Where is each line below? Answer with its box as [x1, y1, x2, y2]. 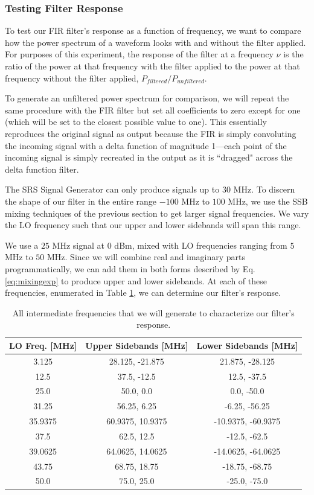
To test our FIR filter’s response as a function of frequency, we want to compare [5, 24, 301, 37]
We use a [5, 238, 39, 251]
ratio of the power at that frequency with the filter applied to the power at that [5, 60, 300, 72]
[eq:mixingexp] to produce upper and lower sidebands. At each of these [5, 274, 267, 287]
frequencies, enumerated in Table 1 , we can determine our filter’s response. [5, 286, 281, 299]
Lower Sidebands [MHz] [196, 339, 298, 351]
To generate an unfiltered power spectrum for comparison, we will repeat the [5, 92, 289, 104]
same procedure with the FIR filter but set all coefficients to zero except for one [5, 103, 301, 116]
